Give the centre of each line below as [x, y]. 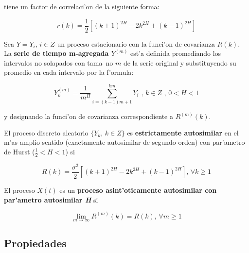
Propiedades [35, 243]
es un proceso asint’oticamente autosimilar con [138, 190]
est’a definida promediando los [176, 53]
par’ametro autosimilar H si [51, 199]
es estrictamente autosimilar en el [183, 132]
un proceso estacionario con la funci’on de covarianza [136, 43]
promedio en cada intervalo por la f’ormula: [69, 72]
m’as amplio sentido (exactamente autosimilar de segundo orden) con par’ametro [124, 142]
